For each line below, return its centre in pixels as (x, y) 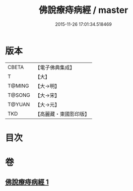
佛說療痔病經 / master (83, 10)
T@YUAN (19, 104)
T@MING (18, 86)
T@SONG (19, 95)
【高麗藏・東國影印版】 (63, 114)
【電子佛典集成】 (55, 67)
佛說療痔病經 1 (27, 182)
